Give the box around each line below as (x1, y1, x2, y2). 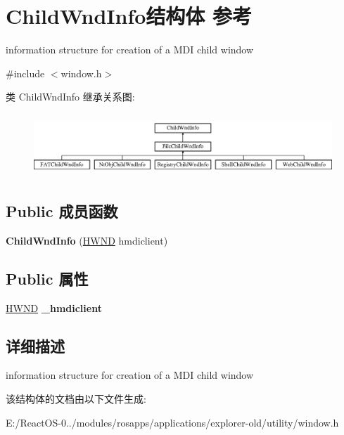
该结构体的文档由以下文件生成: (6, 391, 146, 405)
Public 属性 (6, 267, 89, 289)
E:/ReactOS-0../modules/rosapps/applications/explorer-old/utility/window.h (6, 415, 339, 429)
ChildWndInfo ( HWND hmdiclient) (6, 233, 168, 247)
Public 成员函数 (6, 200, 118, 221)
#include (6, 65, 45, 80)
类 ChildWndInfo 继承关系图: (6, 89, 135, 104)
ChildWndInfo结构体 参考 (6, 1, 253, 30)
